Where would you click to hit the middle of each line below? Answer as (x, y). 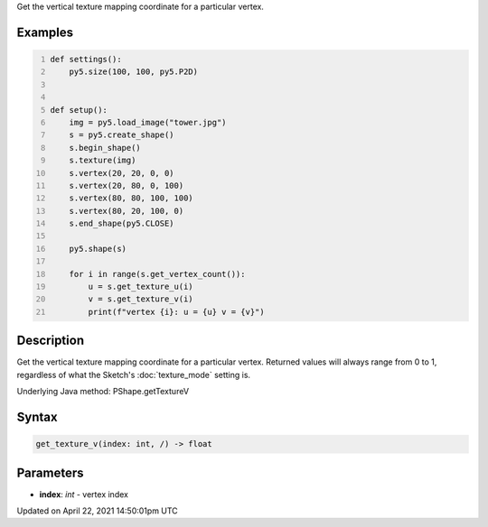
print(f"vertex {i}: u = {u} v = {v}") (177, 312)
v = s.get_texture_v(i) (141, 299)
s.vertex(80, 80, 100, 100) (131, 198)
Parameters (50, 472)
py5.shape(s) (98, 249)
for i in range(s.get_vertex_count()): (157, 274)
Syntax (37, 416)
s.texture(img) (103, 161)
